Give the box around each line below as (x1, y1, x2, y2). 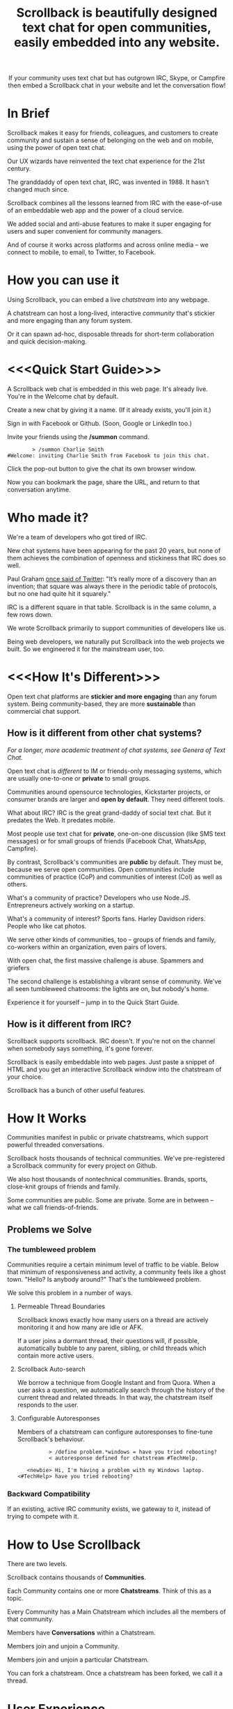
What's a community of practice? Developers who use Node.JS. (7, 894, 191, 902)
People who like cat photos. (7, 921, 87, 930)
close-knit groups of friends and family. (7, 1183, 120, 1191)
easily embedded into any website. (13, 35, 220, 50)
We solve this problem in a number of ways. (7, 1289, 134, 1297)
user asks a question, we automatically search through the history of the (17, 1386, 225, 1395)
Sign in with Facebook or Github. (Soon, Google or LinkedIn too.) (7, 420, 193, 427)
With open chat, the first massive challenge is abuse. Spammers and (7, 956, 204, 965)
